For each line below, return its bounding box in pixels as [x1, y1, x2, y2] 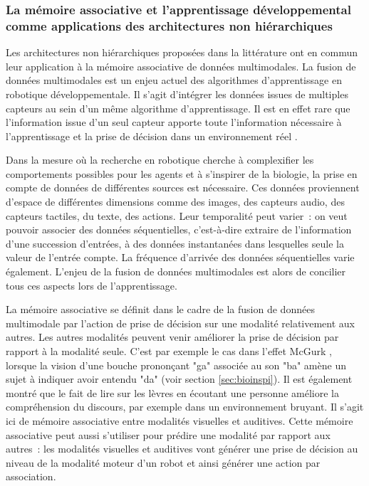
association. [6, 469, 56, 484]
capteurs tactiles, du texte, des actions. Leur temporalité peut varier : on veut [6, 208, 348, 223]
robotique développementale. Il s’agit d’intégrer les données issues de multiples [6, 86, 348, 101]
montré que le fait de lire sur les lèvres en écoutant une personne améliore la [6, 385, 339, 400]
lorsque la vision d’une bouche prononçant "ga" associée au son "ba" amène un [6, 357, 346, 372]
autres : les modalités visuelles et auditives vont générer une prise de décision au [6, 441, 358, 456]
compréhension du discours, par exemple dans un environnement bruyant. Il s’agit [6, 399, 364, 414]
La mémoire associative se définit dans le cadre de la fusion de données [6, 302, 315, 317]
